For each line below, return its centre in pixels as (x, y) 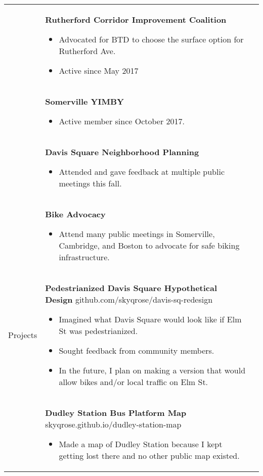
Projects (23, 335)
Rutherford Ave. (87, 51)
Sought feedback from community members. (137, 350)
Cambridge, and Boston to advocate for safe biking (149, 245)
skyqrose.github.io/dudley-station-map (113, 424)
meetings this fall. (90, 183)
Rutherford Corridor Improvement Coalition (136, 19)
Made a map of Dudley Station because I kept (141, 444)
